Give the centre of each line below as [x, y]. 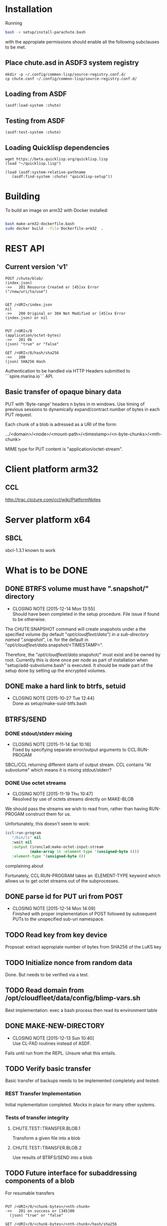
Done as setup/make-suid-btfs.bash [50, 703]
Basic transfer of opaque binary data [63, 392]
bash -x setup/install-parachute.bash [45, 32]
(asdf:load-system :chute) [33, 105]
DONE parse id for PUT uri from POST [64, 896]
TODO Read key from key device [56, 935]
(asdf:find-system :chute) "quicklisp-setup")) [62, 177]
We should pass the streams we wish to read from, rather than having [77, 809]
